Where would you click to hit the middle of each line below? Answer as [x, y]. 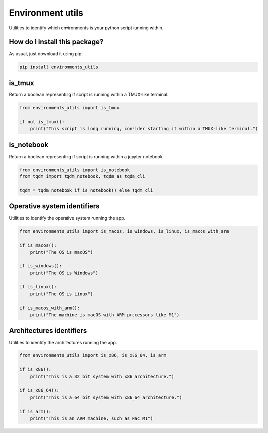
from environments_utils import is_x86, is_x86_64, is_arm [93, 356]
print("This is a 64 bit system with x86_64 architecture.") [106, 397]
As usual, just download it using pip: [46, 54]
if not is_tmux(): [42, 122]
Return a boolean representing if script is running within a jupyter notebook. [87, 156]
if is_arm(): [35, 411]
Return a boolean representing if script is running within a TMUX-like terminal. [89, 94]
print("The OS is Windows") [64, 273]
